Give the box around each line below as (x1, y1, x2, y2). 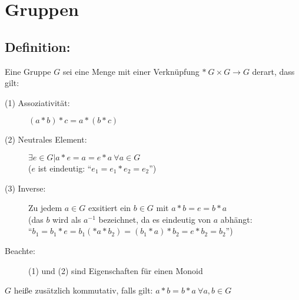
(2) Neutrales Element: (5, 133, 87, 146)
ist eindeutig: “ (38, 161, 92, 174)
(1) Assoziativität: (5, 96, 70, 108)
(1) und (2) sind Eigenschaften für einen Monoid (28, 264, 203, 276)
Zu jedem (28, 202, 62, 214)
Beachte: (5, 244, 35, 256)
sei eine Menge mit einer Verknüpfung (62, 65, 200, 77)
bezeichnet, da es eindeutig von (98, 213, 211, 225)
